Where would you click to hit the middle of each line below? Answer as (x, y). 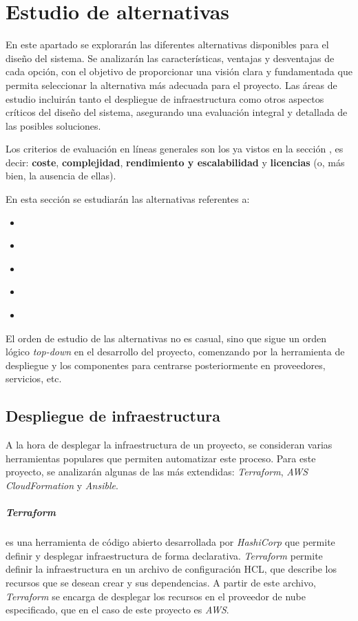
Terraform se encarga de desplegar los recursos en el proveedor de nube (156, 596)
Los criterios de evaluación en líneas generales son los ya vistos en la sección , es (175, 149)
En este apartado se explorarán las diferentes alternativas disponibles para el (167, 45)
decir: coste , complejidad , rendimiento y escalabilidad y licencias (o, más (175, 162)
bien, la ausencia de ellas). (61, 176)
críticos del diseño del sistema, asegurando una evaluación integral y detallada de (177, 112)
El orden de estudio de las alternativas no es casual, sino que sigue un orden (166, 338)
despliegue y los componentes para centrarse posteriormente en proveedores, (166, 365)
